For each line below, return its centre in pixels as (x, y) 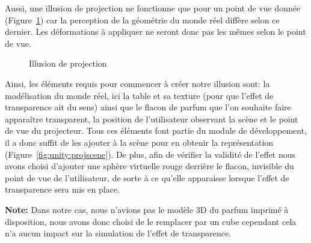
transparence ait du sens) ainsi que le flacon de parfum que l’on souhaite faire (148, 107)
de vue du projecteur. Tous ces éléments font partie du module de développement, (156, 130)
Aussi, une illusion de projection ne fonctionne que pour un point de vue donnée (153, 8)
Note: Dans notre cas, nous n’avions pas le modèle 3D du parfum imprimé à (147, 209)
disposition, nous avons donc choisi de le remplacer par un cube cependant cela (151, 221)
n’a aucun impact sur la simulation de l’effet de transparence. (118, 233)
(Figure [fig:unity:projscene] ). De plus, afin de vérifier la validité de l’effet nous (150, 154)
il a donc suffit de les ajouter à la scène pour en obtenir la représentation (139, 142)
